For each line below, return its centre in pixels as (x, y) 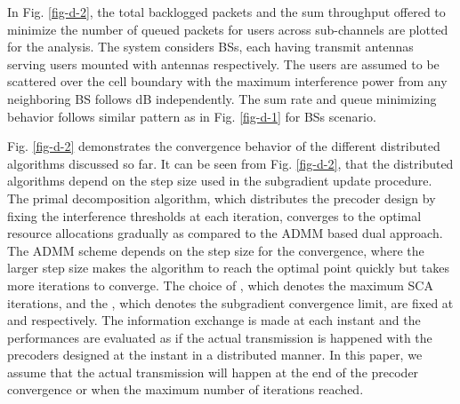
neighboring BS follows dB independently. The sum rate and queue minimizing (222, 98)
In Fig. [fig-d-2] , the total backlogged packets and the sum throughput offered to (226, 12)
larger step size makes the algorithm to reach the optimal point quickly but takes (229, 268)
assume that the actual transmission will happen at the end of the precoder (213, 372)
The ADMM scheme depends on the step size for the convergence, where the (216, 250)
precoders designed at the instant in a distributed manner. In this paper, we (215, 355)
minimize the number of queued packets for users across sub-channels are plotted (228, 29)
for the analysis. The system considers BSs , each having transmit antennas (210, 47)
